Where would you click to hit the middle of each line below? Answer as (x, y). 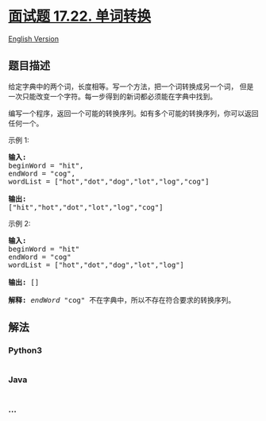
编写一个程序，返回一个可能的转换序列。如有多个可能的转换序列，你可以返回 (133, 113)
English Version (34, 39)
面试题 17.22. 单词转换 (80, 16)
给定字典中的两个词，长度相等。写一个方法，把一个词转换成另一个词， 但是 (131, 86)
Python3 (25, 350)
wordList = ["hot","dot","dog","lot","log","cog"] (109, 181)
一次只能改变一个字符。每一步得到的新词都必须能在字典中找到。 (112, 96)
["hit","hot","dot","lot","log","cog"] (86, 207)
